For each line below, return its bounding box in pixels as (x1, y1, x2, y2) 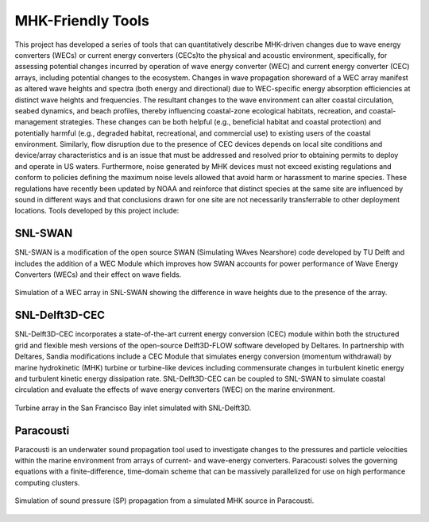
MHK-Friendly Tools (14, 12, 150, 29)
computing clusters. (14, 478, 80, 487)
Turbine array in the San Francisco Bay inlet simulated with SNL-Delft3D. (14, 403, 252, 413)
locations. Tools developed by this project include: (14, 206, 180, 216)
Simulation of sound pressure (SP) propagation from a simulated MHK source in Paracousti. (14, 496, 315, 505)
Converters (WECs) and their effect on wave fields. (14, 270, 182, 279)
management (14, 117, 59, 127)
